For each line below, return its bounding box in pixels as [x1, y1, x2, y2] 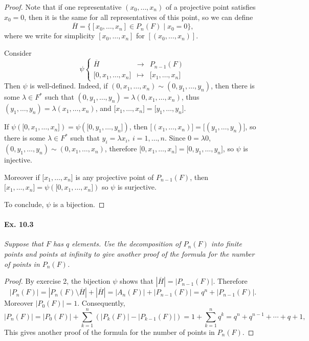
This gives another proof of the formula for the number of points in [4, 326, 215, 337]
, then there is [211, 80, 255, 91]
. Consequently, [77, 298, 125, 308]
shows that [119, 276, 153, 286]
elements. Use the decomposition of [72, 238, 181, 249]
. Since [164, 132, 186, 143]
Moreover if [4, 171, 40, 182]
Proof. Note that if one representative [4, 2, 122, 12]
